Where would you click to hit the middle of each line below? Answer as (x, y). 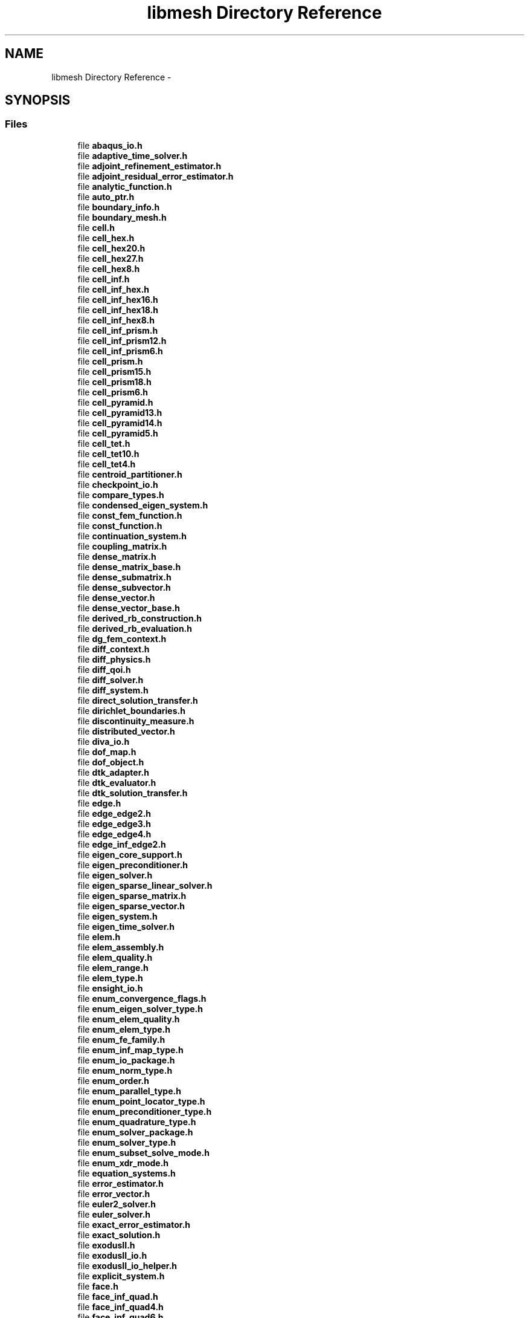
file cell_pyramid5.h (118, 433)
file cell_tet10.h (108, 453)
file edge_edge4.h (114, 834)
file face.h (98, 1286)
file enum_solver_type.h (127, 1142)
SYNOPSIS (38, 100)
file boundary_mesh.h (122, 217)
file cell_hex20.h (111, 248)
